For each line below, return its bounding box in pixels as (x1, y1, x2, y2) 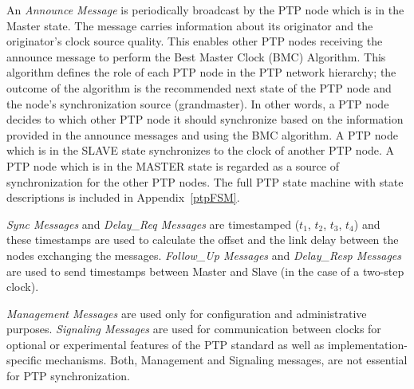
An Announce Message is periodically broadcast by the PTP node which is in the (6, 2, 404, 18)
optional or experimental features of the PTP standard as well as (6, 336, 325, 352)
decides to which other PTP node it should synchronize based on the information (6, 111, 404, 128)
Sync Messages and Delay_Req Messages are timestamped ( (6, 215, 300, 232)
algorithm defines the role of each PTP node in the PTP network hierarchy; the (6, 64, 396, 81)
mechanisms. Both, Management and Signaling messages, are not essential (45, 352, 408, 368)
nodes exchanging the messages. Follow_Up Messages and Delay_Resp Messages (6, 246, 401, 263)
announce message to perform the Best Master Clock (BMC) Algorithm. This (6, 48, 386, 65)
